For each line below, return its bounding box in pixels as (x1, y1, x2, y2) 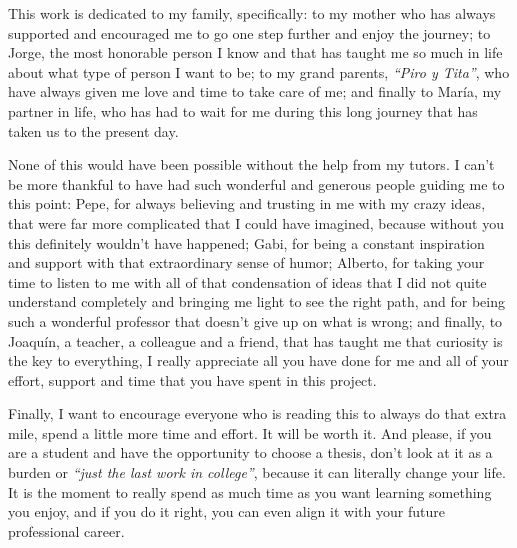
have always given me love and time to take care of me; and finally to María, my (8, 81, 502, 102)
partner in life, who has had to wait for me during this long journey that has (8, 100, 478, 121)
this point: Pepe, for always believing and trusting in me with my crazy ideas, (8, 193, 486, 214)
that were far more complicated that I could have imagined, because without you (8, 212, 505, 233)
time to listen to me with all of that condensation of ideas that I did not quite (8, 271, 487, 292)
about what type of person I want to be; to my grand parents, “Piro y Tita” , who (8, 61, 510, 82)
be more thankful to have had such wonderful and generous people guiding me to (8, 173, 505, 194)
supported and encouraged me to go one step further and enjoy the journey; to (8, 22, 491, 43)
